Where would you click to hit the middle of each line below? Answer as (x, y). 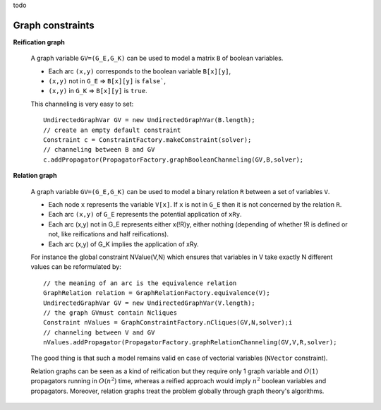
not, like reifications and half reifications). (109, 234)
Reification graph (39, 42)
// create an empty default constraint (112, 130)
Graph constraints (54, 25)
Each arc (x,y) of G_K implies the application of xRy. (123, 244)
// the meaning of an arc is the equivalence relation (140, 283)
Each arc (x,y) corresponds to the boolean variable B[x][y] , (140, 71)
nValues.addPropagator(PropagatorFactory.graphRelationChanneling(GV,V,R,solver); (190, 343)
